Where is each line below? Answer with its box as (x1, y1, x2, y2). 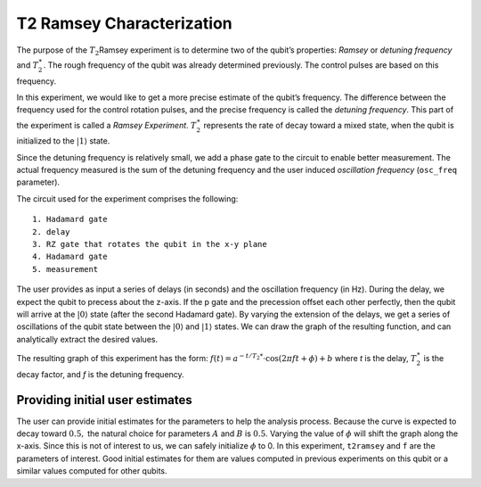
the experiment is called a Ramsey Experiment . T (16, 120, 197, 130)
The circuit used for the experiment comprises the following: (16, 193, 239, 204)
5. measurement (32, 264, 99, 274)
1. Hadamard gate (32, 214, 108, 225)
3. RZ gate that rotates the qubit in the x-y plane (32, 239, 267, 250)
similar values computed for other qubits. (16, 466, 168, 476)
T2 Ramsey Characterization (16, 13, 233, 33)
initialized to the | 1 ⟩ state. (16, 136, 110, 146)
